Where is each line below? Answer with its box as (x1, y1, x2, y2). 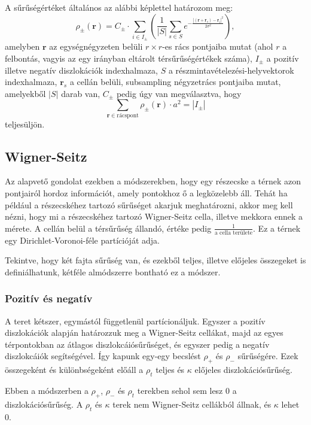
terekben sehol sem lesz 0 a (137, 384, 237, 396)
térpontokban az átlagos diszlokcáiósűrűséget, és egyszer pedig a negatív (5, 338, 270, 350)
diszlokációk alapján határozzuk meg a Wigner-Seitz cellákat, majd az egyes (5, 326, 283, 339)
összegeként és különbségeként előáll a (5, 363, 144, 376)
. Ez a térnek (253, 221, 301, 234)
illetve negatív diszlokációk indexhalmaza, (5, 63, 158, 76)
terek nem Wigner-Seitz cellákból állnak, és (112, 397, 272, 410)
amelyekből (5, 87, 46, 99)
